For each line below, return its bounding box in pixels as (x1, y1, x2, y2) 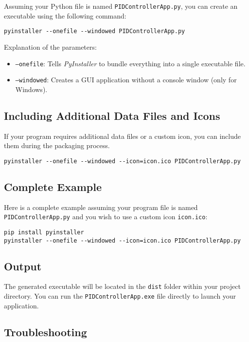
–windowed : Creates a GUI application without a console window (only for (15, 75, 237, 85)
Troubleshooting (4, 324, 87, 339)
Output (4, 258, 42, 273)
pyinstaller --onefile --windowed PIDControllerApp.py (4, 28, 185, 35)
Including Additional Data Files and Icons (4, 108, 220, 123)
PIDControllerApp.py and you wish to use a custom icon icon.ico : (4, 211, 208, 222)
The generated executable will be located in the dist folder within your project (4, 281, 241, 291)
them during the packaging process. (4, 140, 110, 151)
